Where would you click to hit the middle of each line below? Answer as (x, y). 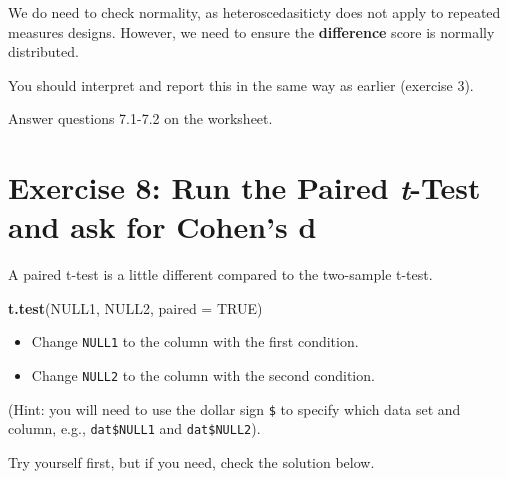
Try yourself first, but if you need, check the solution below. (191, 462)
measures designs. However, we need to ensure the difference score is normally (251, 31)
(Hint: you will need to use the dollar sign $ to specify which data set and (234, 408)
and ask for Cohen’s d (162, 226)
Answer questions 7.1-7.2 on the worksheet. (140, 118)
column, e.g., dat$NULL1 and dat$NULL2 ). (134, 428)
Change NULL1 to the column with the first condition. (195, 341)
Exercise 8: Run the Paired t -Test (244, 188)
